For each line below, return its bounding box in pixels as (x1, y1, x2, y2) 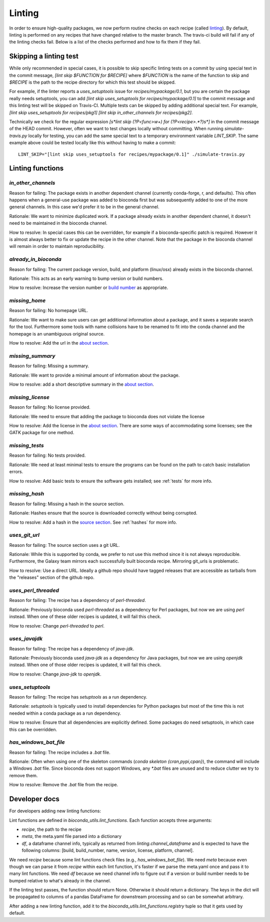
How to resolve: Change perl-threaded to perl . (9, 623, 105, 629)
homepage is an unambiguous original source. (9, 331, 105, 337)
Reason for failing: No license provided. (9, 404, 91, 410)
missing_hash (9, 490, 44, 497)
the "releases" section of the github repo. (9, 574, 95, 580)
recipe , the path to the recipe (21, 826, 82, 832)
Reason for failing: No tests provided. (9, 452, 86, 458)
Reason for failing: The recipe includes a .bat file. (9, 749, 110, 755)
